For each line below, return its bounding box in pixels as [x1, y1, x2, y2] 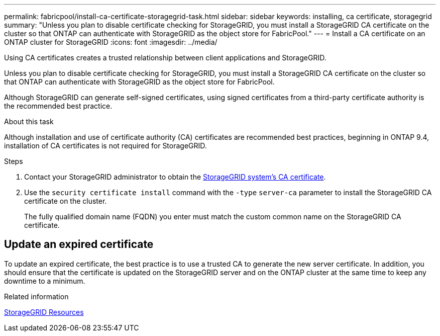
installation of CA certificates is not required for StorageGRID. [4, 141, 207, 150]
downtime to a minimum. [4, 276, 85, 285]
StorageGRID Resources [4, 307, 84, 316]
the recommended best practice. [4, 102, 113, 110]
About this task [4, 117, 54, 126]
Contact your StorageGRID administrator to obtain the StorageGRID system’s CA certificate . [24, 173, 326, 181]
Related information [4, 292, 69, 301]
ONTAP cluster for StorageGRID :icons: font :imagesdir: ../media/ [4, 38, 217, 46]
